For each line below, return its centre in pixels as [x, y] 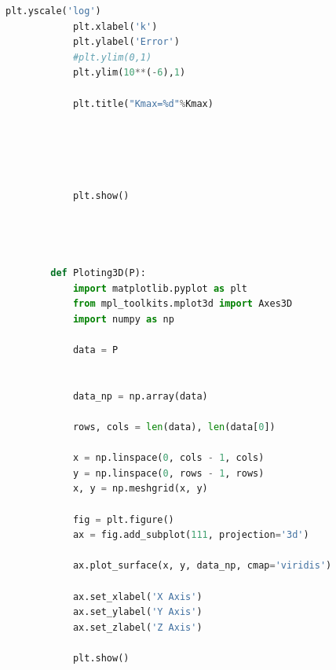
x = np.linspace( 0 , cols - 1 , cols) [168, 458]
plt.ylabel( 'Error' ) [126, 42]
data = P [95, 350]
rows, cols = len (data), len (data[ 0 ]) [174, 427]
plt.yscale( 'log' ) [53, 11]
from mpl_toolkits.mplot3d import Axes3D [183, 304]
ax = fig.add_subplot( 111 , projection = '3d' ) [191, 535]
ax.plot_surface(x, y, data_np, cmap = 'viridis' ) [202, 566]
